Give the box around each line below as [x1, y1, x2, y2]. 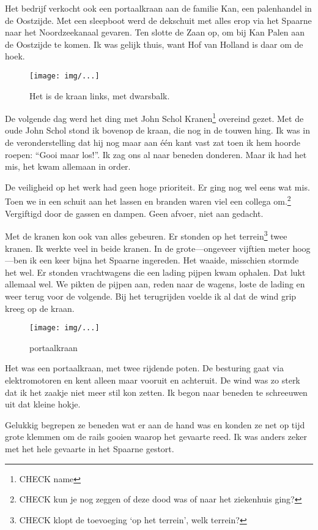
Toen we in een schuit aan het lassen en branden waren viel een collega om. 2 [5, 193, 291, 208]
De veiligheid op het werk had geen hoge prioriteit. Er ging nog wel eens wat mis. [5, 180, 310, 193]
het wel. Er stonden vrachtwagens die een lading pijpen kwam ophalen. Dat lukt [5, 265, 306, 278]
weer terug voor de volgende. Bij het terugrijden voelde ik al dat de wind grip [5, 289, 297, 302]
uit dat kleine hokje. [5, 398, 81, 411]
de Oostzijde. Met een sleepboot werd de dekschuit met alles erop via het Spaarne [5, 13, 312, 26]
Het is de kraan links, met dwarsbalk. [29, 89, 170, 102]
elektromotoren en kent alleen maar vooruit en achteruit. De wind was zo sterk [5, 373, 300, 386]
